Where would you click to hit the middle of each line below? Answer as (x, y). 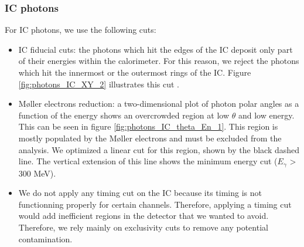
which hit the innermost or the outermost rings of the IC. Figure (135, 72)
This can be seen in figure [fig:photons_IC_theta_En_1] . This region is (148, 126)
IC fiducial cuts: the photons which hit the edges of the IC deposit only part (156, 49)
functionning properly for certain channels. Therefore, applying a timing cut (155, 204)
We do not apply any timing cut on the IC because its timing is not (140, 193)
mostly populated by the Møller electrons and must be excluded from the (150, 138)
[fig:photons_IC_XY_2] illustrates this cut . (99, 84)
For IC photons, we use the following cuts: (81, 30)
